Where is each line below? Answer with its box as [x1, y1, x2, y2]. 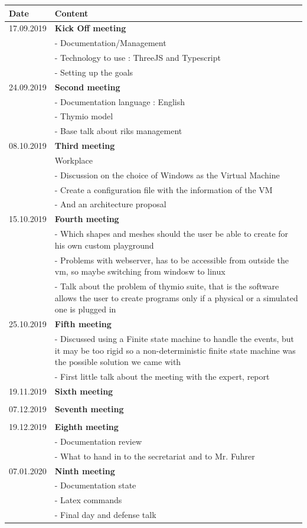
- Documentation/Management [54, 37, 166, 49]
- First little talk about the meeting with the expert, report [54, 370, 270, 382]
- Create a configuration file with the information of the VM [54, 183, 273, 195]
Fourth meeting [54, 213, 119, 225]
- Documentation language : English [54, 95, 185, 107]
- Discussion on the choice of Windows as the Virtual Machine [54, 168, 280, 181]
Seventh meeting [54, 402, 124, 415]
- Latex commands [54, 494, 122, 506]
